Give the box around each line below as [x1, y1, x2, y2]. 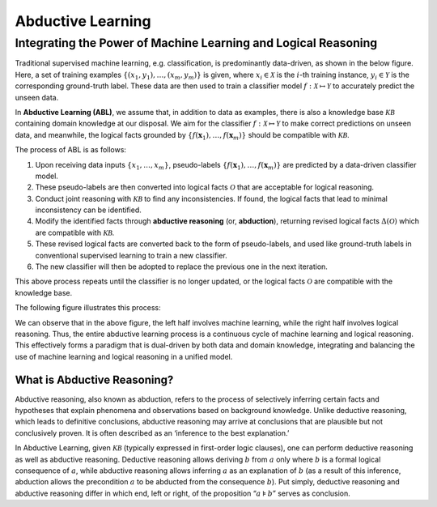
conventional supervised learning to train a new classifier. [35, 250, 228, 260]
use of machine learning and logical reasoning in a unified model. [15, 351, 233, 361]
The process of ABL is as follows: [15, 145, 127, 155]
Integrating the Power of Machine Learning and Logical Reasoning [15, 36, 378, 50]
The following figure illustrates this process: [15, 303, 161, 313]
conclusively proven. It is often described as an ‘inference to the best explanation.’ [15, 428, 290, 437]
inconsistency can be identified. [35, 205, 142, 215]
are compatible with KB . [35, 228, 115, 237]
